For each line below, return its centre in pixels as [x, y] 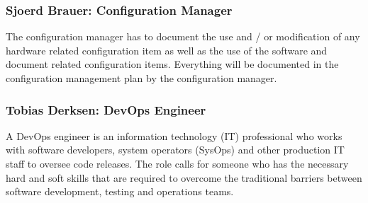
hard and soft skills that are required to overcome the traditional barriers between [184, 177]
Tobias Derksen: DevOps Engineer [106, 109]
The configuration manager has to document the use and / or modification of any [183, 36]
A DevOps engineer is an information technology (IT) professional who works [174, 135]
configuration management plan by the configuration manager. [141, 78]
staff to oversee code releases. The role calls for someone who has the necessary [177, 163]
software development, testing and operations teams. [120, 191]
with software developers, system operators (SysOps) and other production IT [175, 150]
